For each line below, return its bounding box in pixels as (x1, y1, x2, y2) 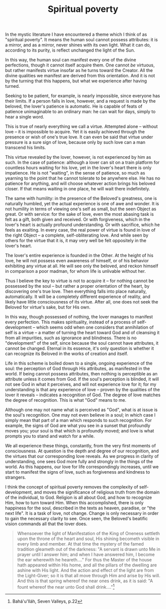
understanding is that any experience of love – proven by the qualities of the (5, 387, 160, 393)
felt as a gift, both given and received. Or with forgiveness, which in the (5, 217, 151, 223)
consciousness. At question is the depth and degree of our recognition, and (5, 448, 159, 454)
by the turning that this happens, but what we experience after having (5, 78, 147, 84)
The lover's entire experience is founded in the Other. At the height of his (5, 252, 154, 258)
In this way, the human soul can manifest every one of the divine (5, 57, 136, 63)
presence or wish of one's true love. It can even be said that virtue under (5, 134, 153, 140)
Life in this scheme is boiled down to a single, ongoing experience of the (5, 361, 153, 366)
